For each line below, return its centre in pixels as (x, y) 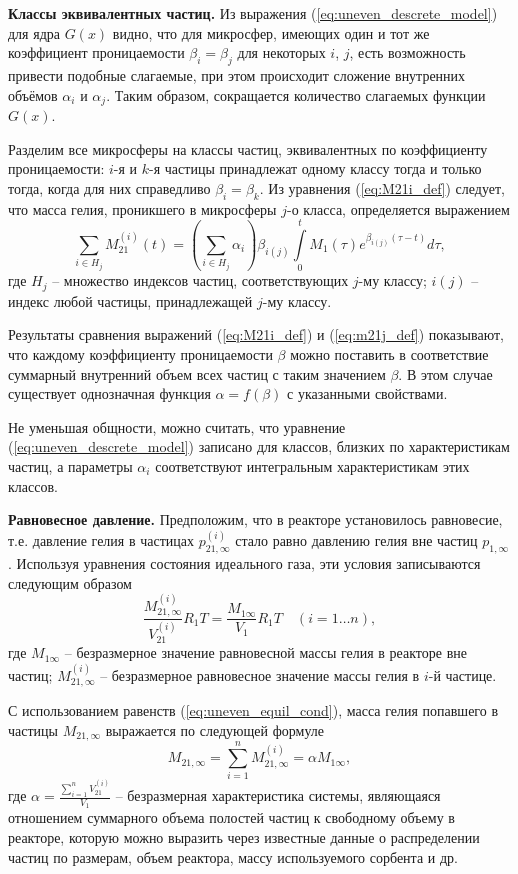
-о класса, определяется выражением (398, 208)
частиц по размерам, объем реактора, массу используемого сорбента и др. (233, 856)
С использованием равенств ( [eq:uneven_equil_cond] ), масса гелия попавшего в (253, 710)
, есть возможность (407, 52)
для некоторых (281, 52)
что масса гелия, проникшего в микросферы (142, 208)
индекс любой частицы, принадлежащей (130, 300)
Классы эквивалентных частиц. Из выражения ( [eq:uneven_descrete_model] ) (253, 13)
